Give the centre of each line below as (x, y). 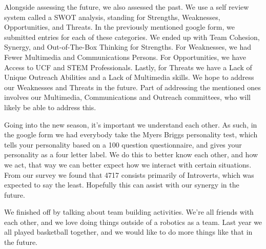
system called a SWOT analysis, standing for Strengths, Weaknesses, (112, 17)
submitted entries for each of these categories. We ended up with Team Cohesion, (132, 37)
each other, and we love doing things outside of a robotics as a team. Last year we (133, 222)
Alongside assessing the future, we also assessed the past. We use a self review (127, 7)
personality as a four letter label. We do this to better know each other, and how (131, 154)
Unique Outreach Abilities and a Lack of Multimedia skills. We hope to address (129, 77)
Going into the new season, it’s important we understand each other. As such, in (131, 124)
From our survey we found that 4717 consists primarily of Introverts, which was (129, 174)
